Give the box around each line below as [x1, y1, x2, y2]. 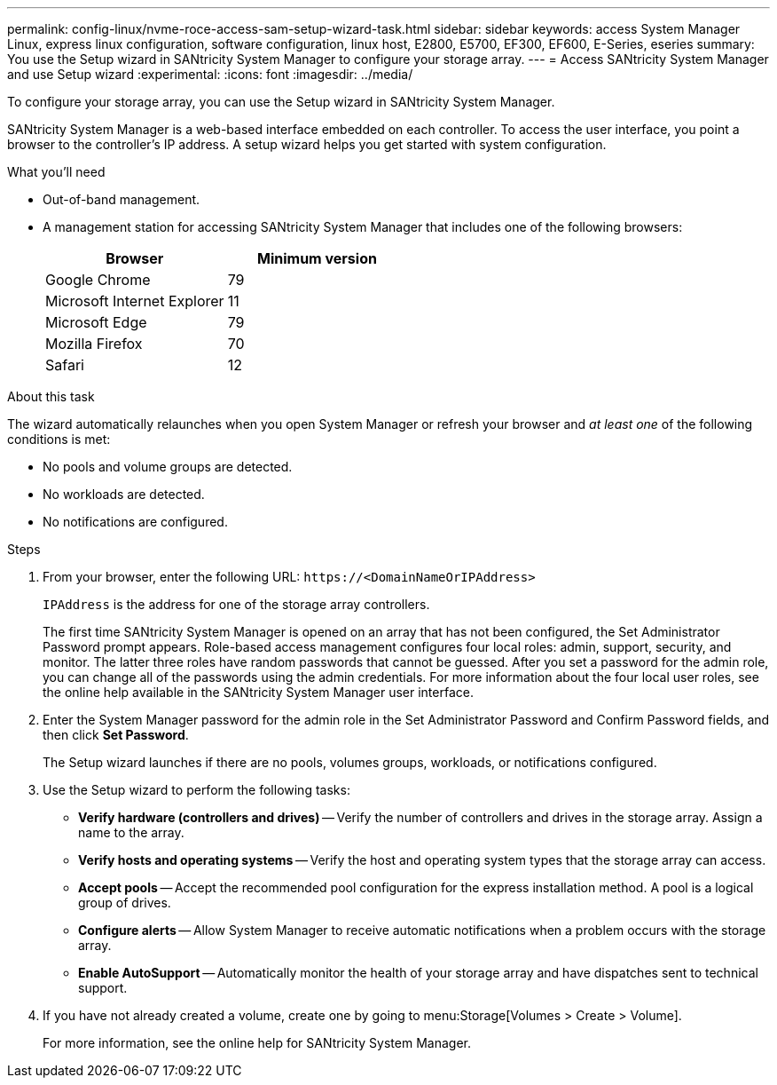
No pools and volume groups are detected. [43, 459, 293, 474]
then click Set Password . [43, 727, 189, 742]
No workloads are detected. [43, 487, 205, 502]
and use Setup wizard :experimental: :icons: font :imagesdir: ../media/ [7, 67, 413, 82]
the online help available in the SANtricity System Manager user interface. [43, 685, 474, 700]
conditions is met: [7, 432, 111, 447]
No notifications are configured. [43, 514, 228, 529]
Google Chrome [45, 271, 151, 289]
